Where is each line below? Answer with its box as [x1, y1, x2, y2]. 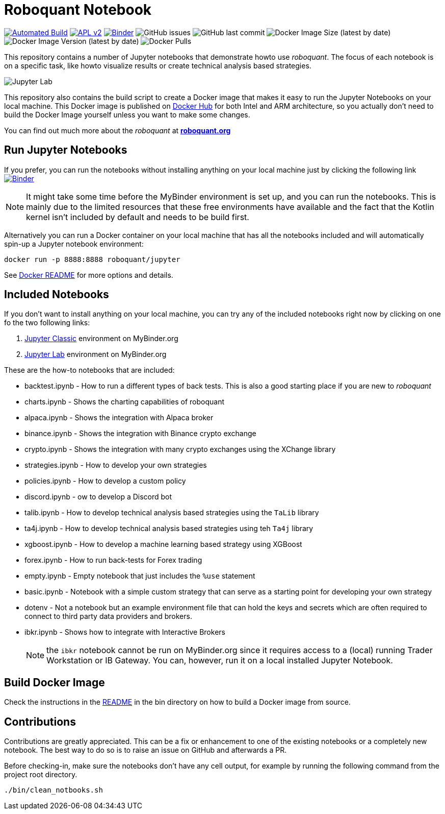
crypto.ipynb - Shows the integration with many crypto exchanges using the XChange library [24, 445, 336, 454]
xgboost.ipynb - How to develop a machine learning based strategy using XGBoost [24, 540, 302, 549]
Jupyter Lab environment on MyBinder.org [24, 350, 167, 359]
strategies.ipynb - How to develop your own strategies [24, 461, 207, 470]
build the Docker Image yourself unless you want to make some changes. [4, 110, 250, 119]
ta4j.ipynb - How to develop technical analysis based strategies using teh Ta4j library [24, 524, 313, 533]
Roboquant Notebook [4, 1, 152, 18]
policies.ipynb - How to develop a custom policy [24, 476, 186, 486]
